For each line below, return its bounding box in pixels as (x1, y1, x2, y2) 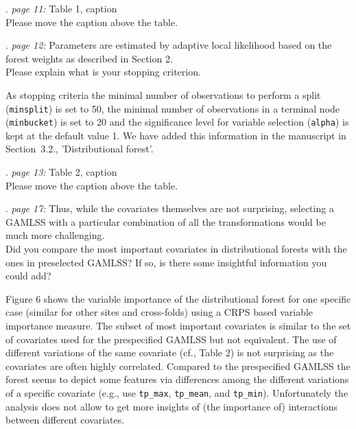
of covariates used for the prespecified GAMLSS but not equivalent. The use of (5, 332, 337, 346)
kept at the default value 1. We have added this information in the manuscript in (5, 128, 346, 142)
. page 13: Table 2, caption (5, 165, 117, 179)
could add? (5, 268, 51, 283)
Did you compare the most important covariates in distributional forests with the (5, 242, 347, 256)
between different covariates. (5, 413, 125, 427)
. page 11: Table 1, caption (5, 1, 117, 15)
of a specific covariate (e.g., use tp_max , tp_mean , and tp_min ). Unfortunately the (5, 385, 348, 399)
